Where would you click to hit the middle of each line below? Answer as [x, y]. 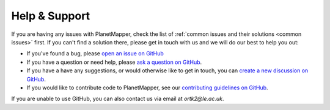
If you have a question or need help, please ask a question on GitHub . [114, 62]
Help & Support [51, 16]
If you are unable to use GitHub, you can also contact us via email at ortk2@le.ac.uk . [118, 99]
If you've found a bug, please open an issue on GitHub [95, 53]
